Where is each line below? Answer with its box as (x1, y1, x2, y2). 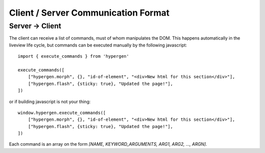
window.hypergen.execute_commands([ (18, 110, 106, 115)
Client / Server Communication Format (9, 7, 170, 18)
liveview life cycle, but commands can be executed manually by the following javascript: (9, 42, 187, 48)
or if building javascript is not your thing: (9, 98, 91, 105)
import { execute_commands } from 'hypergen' (18, 54, 130, 59)
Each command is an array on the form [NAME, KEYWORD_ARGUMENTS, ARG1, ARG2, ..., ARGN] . (9, 141, 207, 147)
